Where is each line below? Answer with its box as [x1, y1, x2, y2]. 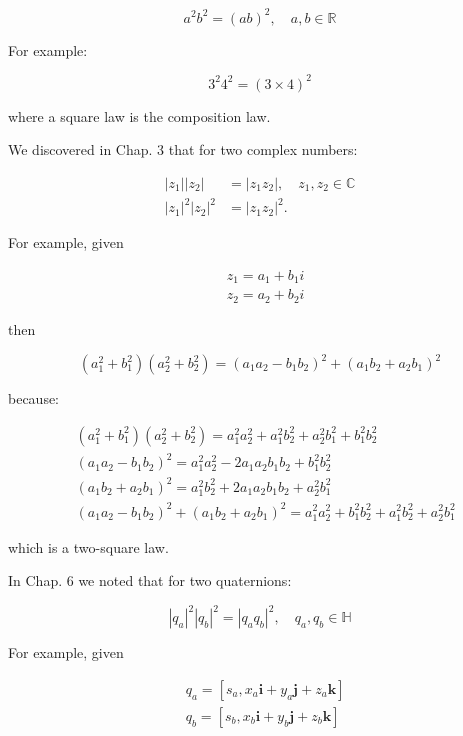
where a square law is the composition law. [8, 105, 271, 126]
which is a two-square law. [8, 536, 169, 557]
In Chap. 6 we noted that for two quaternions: [8, 570, 292, 591]
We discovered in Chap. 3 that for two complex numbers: [8, 139, 358, 160]
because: [8, 388, 60, 408]
